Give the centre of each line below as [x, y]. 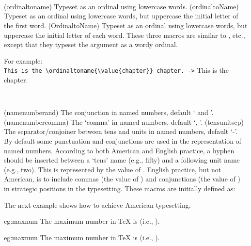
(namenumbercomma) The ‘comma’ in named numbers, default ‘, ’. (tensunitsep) [124, 122]
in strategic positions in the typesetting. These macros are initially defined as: [120, 188]
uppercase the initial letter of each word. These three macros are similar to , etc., [125, 35]
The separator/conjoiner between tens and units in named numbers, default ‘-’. [121, 131]
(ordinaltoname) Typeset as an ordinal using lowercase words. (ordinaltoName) [121, 6]
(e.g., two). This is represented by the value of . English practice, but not [113, 169]
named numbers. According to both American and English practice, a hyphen [119, 150]
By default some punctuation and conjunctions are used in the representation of [123, 140]
